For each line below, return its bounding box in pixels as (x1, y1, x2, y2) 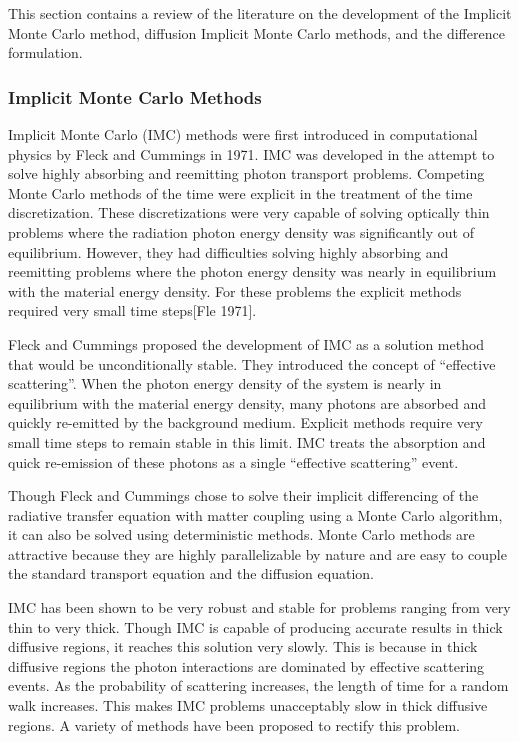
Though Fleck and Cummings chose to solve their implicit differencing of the (8, 485, 479, 506)
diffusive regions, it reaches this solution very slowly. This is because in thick (8, 636, 478, 657)
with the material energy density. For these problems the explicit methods (8, 280, 462, 301)
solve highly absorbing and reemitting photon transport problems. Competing (8, 163, 485, 184)
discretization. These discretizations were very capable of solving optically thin (8, 202, 490, 223)
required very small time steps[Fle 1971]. (8, 300, 257, 321)
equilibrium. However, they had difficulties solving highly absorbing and (8, 241, 449, 262)
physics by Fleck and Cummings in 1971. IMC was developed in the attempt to (8, 143, 495, 164)
